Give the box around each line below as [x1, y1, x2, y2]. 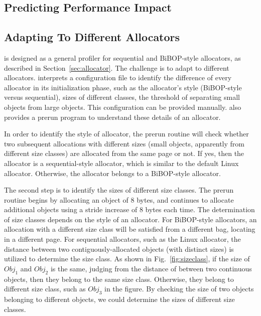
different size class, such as [4, 283, 86, 294]
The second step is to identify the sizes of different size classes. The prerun [4, 185, 234, 195]
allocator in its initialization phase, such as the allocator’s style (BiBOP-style [4, 82, 242, 92]
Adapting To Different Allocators [4, 29, 180, 45]
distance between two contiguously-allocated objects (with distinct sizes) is [4, 243, 234, 254]
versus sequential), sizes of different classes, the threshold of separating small [4, 92, 240, 102]
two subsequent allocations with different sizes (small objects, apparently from [4, 138, 244, 148]
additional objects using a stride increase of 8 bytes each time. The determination [4, 204, 255, 215]
